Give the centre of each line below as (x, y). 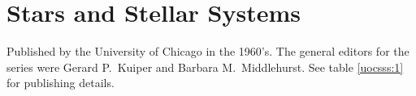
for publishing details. (61, 83)
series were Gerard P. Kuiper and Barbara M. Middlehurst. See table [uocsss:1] (205, 67)
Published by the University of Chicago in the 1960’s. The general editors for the (208, 51)
